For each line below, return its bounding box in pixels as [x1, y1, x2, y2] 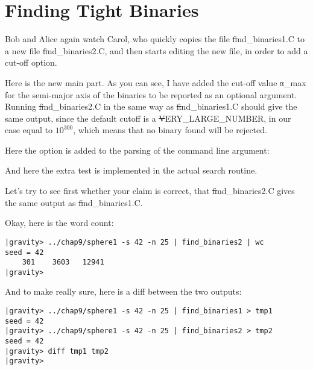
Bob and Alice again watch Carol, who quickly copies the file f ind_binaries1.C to [5, 33, 305, 45]
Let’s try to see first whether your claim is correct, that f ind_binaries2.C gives [5, 184, 295, 197]
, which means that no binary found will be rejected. [73, 124, 267, 136]
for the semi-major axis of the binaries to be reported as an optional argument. [5, 88, 297, 101]
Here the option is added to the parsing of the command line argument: [5, 143, 270, 156]
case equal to [5, 124, 53, 136]
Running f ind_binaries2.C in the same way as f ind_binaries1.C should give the [5, 100, 297, 113]
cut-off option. [5, 56, 57, 69]
